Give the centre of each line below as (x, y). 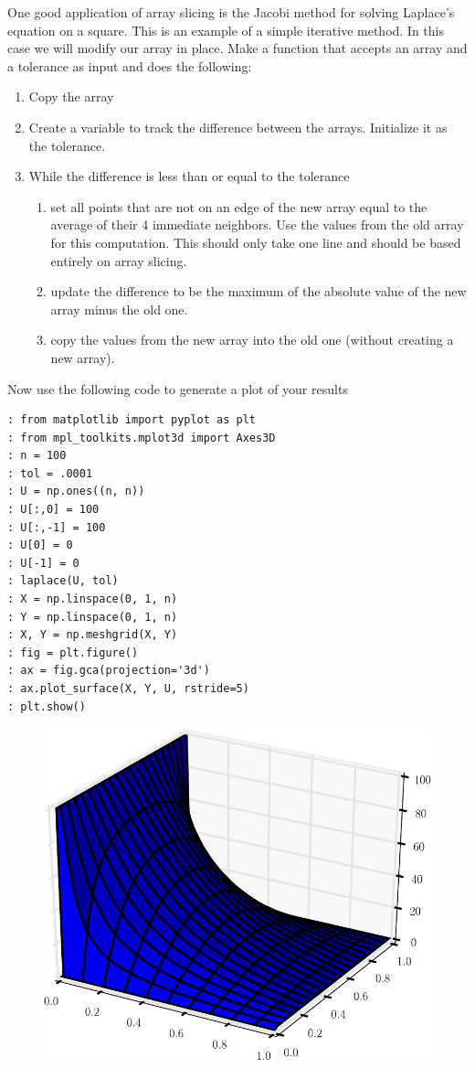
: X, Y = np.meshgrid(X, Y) (93, 635)
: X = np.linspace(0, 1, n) (93, 599)
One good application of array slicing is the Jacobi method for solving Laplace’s (231, 12)
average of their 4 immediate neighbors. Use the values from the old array (257, 224)
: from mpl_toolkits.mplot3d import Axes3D (142, 438)
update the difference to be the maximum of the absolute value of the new (259, 291)
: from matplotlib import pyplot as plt (132, 420)
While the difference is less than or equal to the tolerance (189, 176)
